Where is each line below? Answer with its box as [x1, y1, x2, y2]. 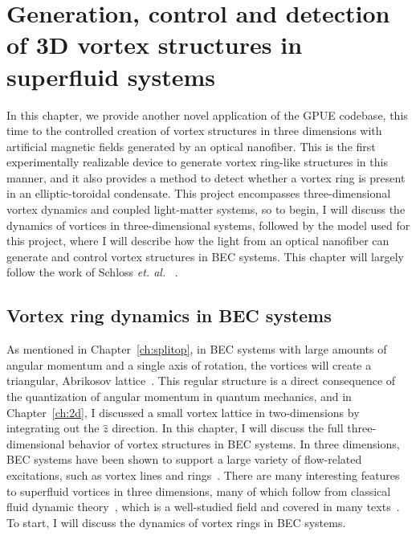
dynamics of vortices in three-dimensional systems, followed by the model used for [6, 216, 410, 233]
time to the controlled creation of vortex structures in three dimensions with [6, 122, 382, 139]
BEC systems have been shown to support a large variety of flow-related [6, 451, 362, 468]
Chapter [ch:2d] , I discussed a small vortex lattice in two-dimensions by [6, 403, 360, 420]
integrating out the [6, 419, 100, 436]
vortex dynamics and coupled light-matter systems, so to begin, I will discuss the [6, 201, 406, 218]
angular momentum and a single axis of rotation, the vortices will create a [6, 356, 372, 373]
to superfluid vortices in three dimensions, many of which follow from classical [6, 482, 391, 499]
